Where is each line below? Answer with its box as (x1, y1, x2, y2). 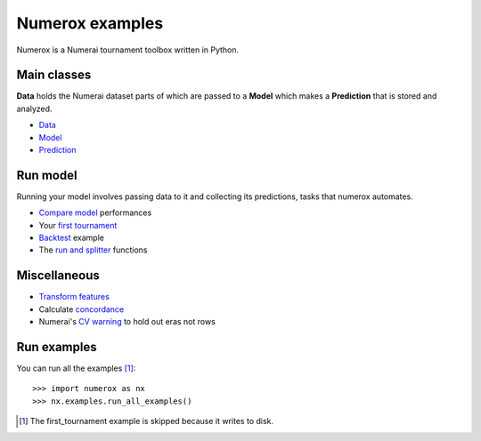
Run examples (16, 339, 97, 355)
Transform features (38, 292, 110, 302)
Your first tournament (38, 220, 118, 230)
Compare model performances (38, 207, 152, 218)
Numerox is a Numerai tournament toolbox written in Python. (16, 44, 240, 55)
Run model (16, 167, 77, 182)
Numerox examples (16, 13, 164, 33)
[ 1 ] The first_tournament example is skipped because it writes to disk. (19, 416, 274, 427)
